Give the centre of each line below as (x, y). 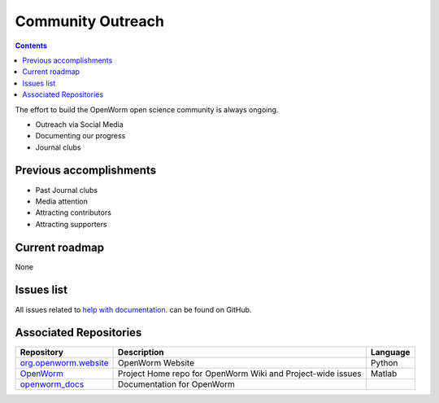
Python (384, 363)
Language (390, 353)
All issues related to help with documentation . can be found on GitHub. (133, 309)
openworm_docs (52, 384)
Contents (31, 46)
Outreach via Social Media (79, 124)
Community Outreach (89, 21)
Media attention (62, 201)
